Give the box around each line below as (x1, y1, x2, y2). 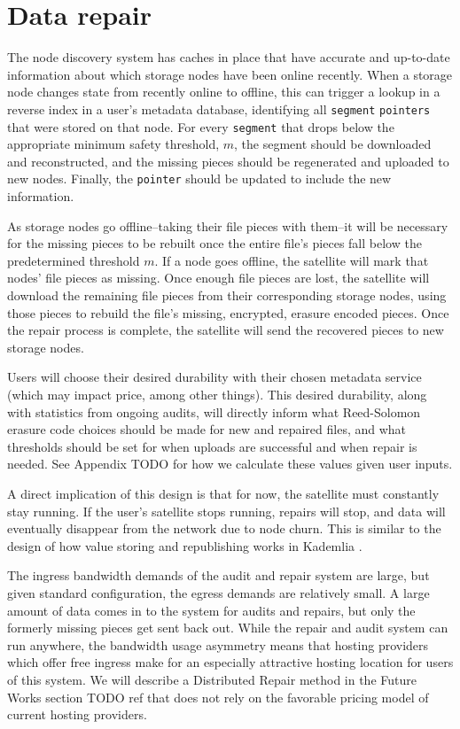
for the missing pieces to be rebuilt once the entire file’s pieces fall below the (7, 234, 422, 252)
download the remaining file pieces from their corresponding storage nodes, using (7, 286, 447, 305)
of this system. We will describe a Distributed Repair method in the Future (7, 670, 417, 688)
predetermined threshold (7, 251, 140, 269)
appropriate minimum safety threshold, (7, 135, 220, 153)
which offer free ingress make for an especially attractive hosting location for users (7, 653, 454, 671)
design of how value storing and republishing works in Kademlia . (7, 536, 363, 555)
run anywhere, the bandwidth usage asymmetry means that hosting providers (7, 635, 429, 654)
